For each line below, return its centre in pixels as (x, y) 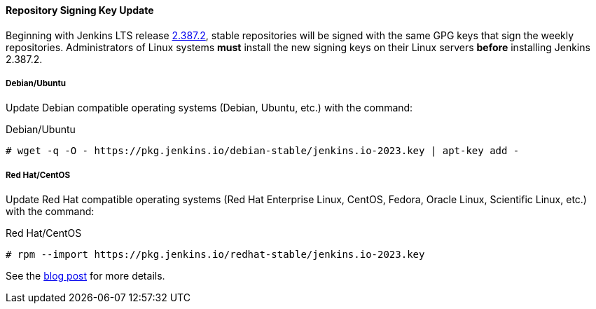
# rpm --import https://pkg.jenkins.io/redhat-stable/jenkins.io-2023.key (215, 255)
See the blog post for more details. (85, 276)
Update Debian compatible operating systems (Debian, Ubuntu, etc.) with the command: (209, 108)
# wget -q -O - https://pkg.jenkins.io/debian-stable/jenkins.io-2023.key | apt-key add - (263, 151)
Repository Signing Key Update (80, 10)
